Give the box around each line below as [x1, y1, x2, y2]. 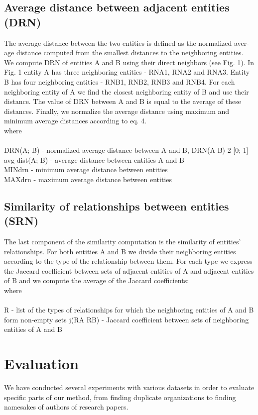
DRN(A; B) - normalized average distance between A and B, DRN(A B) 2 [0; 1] [4, 145, 249, 155]
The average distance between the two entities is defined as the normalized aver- [4, 37, 249, 48]
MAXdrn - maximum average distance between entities [4, 174, 172, 184]
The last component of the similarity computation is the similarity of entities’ [4, 236, 241, 247]
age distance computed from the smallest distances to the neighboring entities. [4, 47, 244, 58]
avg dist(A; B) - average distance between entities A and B [4, 154, 184, 165]
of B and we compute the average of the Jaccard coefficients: [4, 275, 189, 286]
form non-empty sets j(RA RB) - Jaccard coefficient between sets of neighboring [4, 314, 249, 324]
